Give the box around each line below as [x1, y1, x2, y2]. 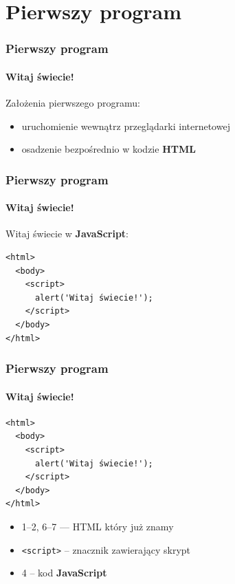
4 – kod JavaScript [21, 565, 107, 580]
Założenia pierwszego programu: [5, 96, 140, 110]
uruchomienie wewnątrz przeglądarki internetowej [21, 118, 230, 133]
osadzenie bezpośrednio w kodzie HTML [21, 142, 196, 156]
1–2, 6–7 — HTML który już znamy [21, 519, 174, 533]
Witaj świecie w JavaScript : [5, 226, 128, 241]
